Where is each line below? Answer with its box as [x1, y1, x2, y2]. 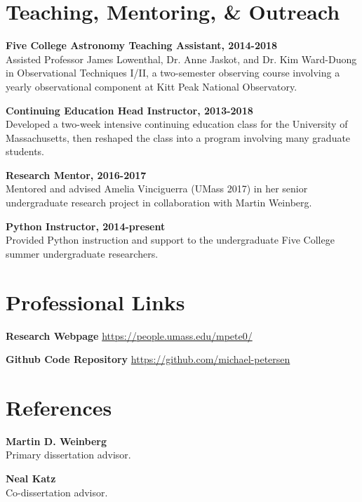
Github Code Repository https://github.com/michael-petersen [6, 352, 290, 366]
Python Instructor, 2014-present [6, 218, 166, 233]
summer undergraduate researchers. [6, 246, 159, 260]
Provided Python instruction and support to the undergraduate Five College [6, 232, 335, 247]
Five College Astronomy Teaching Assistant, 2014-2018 [6, 38, 278, 53]
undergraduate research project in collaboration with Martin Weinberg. [6, 195, 312, 210]
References [6, 392, 112, 421]
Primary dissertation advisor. [6, 447, 131, 462]
